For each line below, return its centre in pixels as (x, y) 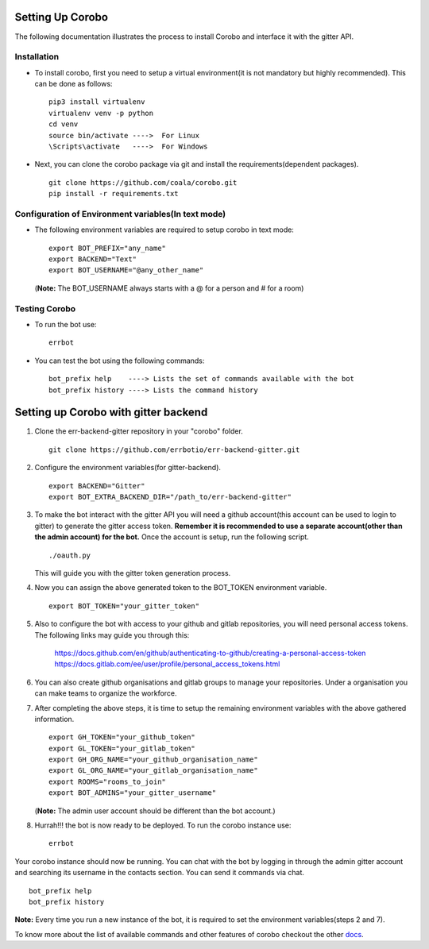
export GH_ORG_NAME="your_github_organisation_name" (153, 760)
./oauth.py (70, 555)
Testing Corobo (45, 308)
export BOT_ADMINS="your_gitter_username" (133, 793)
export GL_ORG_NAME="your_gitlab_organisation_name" (153, 771)
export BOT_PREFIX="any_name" (108, 248)
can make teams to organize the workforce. (106, 693)
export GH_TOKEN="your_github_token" (122, 737)
